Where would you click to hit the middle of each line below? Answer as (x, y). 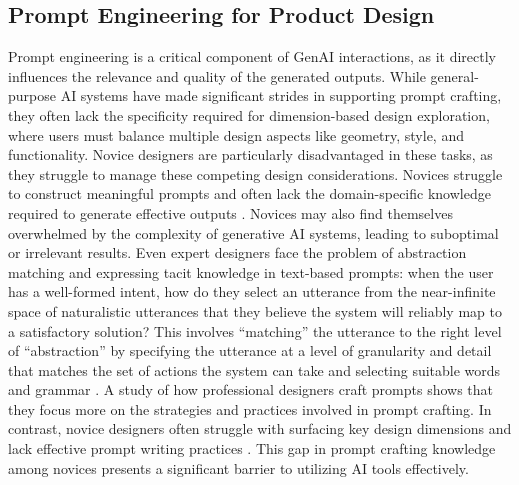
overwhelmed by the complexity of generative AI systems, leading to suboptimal (253, 232)
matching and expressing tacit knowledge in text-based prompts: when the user (251, 271)
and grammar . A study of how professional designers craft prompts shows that (251, 389)
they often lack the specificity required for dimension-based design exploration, (249, 114)
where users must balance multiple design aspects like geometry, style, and (236, 134)
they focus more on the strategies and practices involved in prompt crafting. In (250, 408)
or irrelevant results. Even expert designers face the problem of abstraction (237, 252)
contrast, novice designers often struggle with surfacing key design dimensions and (260, 428)
